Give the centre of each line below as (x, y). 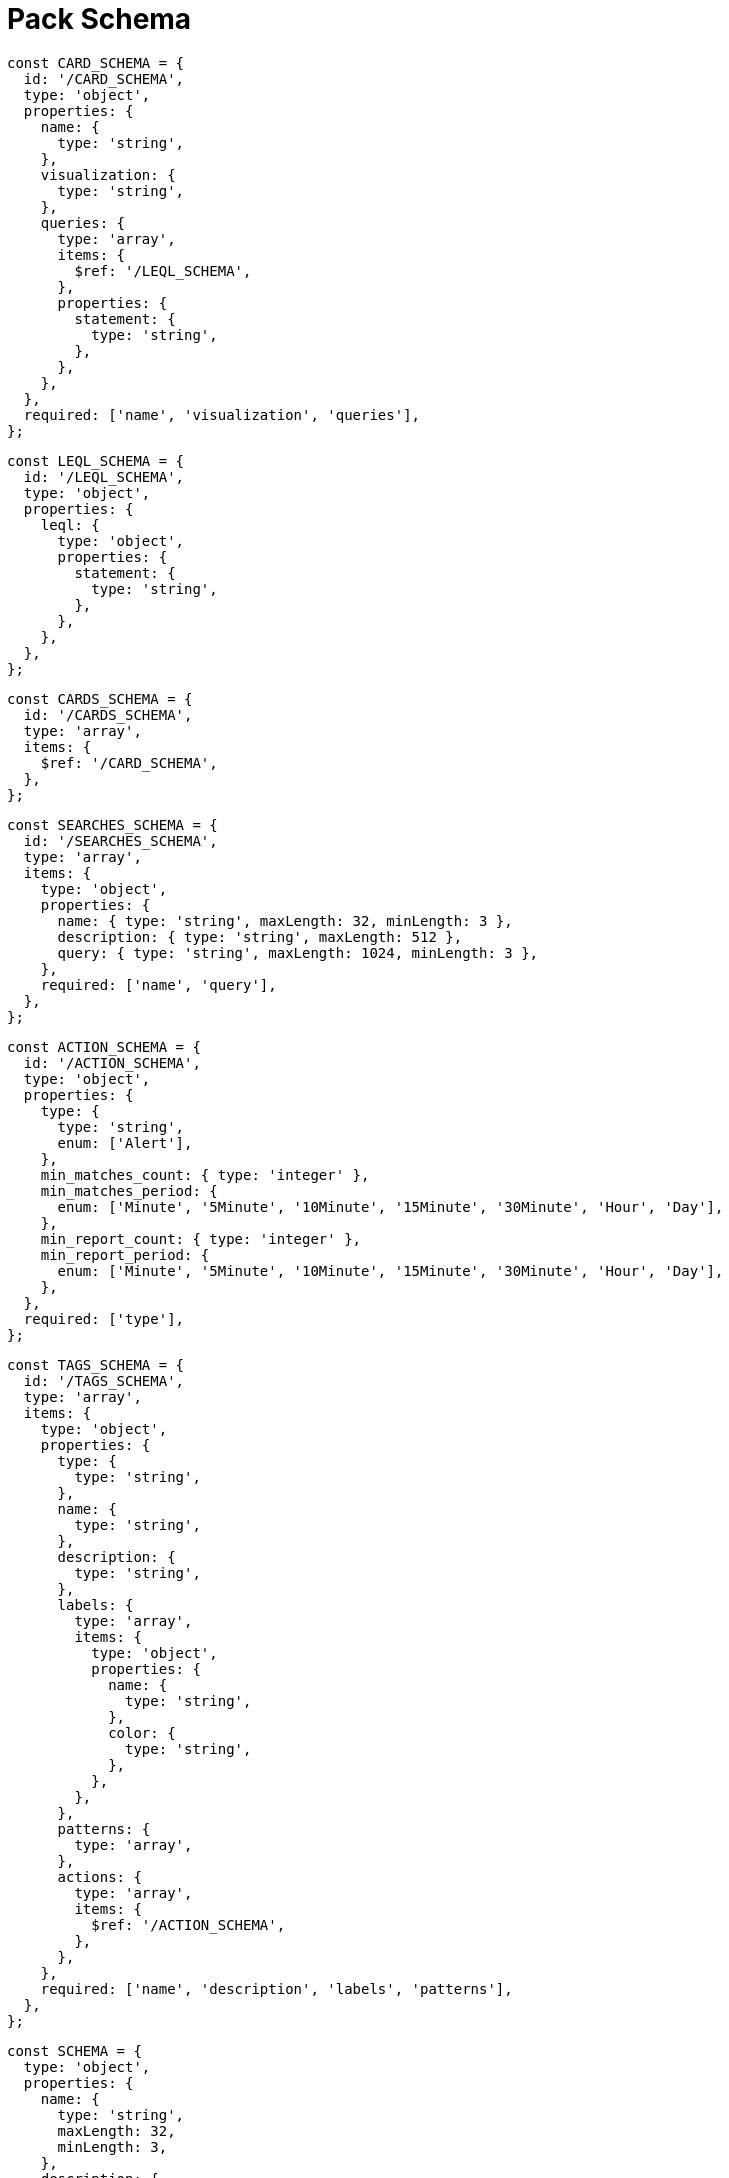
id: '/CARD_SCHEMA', (104, 78)
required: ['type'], (104, 1318)
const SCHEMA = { (74, 2050)
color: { (142, 1732)
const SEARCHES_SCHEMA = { (112, 824)
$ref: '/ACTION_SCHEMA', (188, 1924)
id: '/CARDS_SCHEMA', (108, 714)
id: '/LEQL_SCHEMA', (104, 476)
